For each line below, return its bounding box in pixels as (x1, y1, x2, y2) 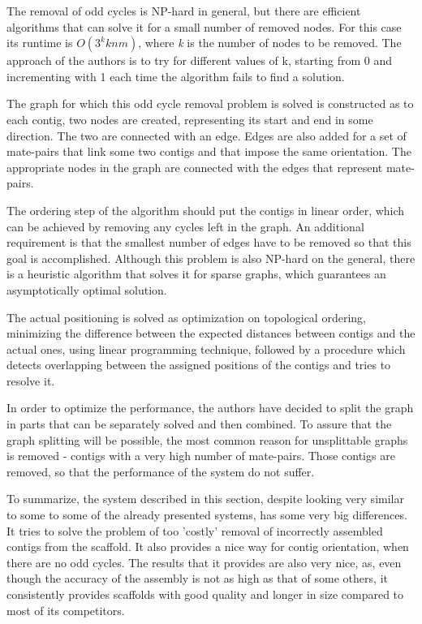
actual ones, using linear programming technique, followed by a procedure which (6, 340, 406, 357)
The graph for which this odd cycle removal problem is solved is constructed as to (6, 95, 414, 112)
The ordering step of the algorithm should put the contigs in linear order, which (6, 201, 405, 218)
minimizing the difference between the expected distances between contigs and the (6, 325, 416, 342)
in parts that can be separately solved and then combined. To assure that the (6, 415, 392, 432)
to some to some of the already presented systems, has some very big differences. (6, 506, 407, 523)
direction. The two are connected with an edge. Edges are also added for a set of (6, 127, 407, 144)
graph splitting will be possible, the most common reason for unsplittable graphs (6, 431, 408, 448)
